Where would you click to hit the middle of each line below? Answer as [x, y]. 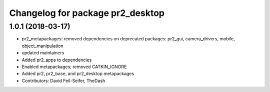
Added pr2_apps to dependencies [57, 60]
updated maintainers [43, 53]
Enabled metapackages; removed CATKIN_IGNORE [74, 67]
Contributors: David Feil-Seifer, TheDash [63, 81]
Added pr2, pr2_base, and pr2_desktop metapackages [78, 74]
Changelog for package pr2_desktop [87, 13]
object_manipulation [42, 46]
